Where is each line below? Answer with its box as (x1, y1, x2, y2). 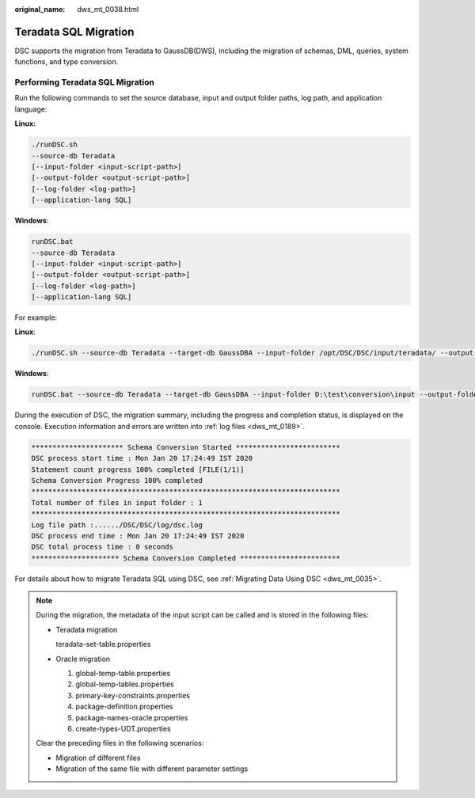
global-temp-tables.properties (75, 679, 174, 689)
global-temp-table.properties (75, 669, 171, 678)
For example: (14, 313, 58, 322)
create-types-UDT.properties (75, 724, 171, 733)
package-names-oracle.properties (75, 712, 188, 722)
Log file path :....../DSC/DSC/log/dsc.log (31, 520, 203, 530)
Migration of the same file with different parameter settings (55, 764, 249, 773)
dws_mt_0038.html (77, 5, 139, 13)
